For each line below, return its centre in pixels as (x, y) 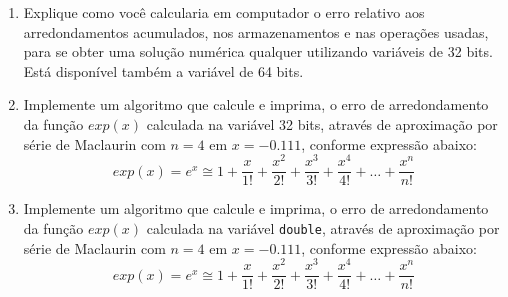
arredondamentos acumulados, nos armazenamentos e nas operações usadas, (256, 31)
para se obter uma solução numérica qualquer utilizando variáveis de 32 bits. (258, 51)
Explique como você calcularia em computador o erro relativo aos (224, 12)
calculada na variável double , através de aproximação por (323, 227)
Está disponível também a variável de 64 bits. (163, 70)
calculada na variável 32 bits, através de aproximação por (322, 123)
